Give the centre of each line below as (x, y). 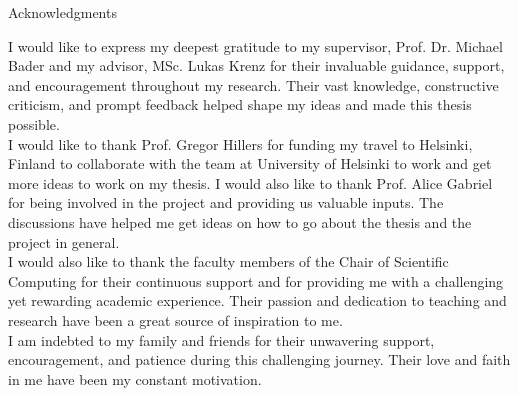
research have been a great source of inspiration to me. (175, 319)
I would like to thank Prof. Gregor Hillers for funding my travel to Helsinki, (240, 143)
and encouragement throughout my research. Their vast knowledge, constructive (253, 84)
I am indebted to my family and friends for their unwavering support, (221, 339)
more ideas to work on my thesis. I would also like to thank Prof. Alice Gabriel (250, 182)
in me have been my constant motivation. (135, 378)
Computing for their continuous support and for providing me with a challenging (256, 280)
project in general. (64, 241)
